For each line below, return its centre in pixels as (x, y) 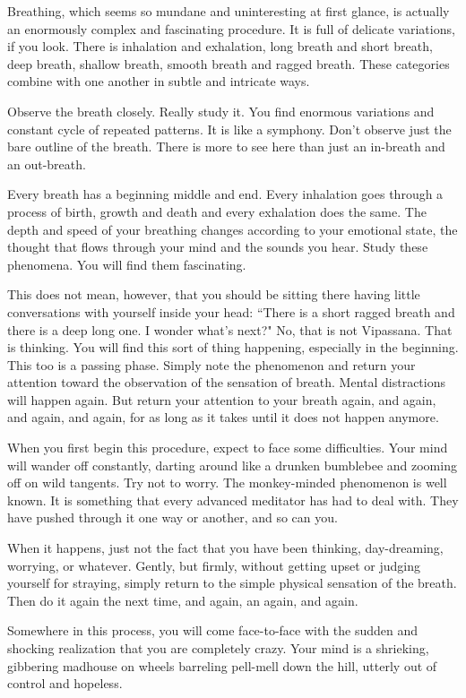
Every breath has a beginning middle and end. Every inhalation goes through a (225, 194)
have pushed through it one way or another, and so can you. (173, 517)
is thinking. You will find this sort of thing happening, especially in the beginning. (233, 347)
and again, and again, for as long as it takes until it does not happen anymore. (223, 417)
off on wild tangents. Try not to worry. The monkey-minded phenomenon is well (227, 483)
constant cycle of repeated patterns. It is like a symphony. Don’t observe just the (229, 129)
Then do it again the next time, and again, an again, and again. (183, 600)
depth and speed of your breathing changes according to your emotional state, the (233, 229)
